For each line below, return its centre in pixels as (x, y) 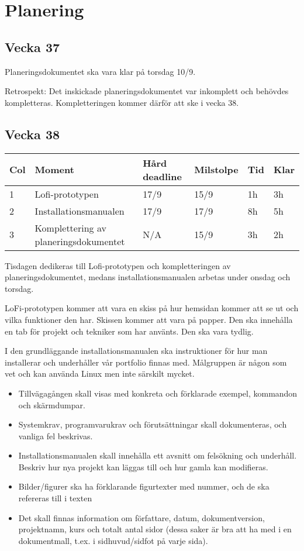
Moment (54, 170)
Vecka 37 (32, 47)
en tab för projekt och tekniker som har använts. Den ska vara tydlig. (129, 331)
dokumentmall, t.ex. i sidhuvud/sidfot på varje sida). (113, 540)
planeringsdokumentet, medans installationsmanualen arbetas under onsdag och (148, 277)
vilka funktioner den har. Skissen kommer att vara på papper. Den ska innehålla (149, 319)
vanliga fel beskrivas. (56, 435)
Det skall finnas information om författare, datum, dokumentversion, (141, 517)
